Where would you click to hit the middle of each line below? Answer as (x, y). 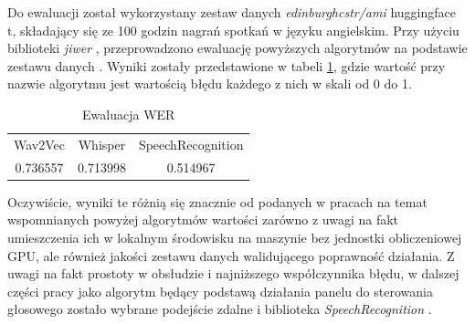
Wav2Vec (39, 144)
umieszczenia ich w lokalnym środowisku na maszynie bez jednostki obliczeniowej (235, 237)
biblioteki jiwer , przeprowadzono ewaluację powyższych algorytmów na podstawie (237, 48)
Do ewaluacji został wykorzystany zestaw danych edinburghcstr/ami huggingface (232, 12)
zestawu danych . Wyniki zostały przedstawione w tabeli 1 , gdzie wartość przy (227, 65)
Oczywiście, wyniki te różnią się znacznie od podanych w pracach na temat (217, 201)
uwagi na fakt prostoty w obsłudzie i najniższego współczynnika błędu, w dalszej (233, 273)
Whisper (102, 144)
